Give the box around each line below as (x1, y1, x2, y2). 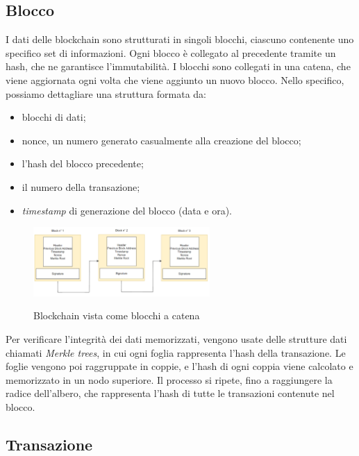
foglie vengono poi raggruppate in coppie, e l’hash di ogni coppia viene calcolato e (6, 359, 353, 373)
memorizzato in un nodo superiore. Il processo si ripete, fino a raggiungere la (6, 372, 333, 387)
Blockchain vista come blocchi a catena (33, 308, 200, 323)
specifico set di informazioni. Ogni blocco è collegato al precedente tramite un (6, 45, 336, 60)
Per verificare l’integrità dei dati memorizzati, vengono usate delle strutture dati (6, 331, 347, 346)
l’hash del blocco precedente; (22, 156, 144, 171)
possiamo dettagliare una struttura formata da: (6, 86, 206, 101)
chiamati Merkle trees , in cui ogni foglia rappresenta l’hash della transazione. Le (6, 345, 346, 360)
